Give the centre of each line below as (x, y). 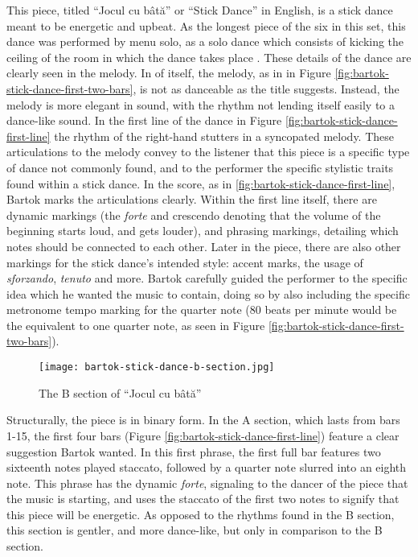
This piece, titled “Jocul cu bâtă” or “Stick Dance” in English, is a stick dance (200, 10)
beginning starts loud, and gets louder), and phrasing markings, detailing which (203, 231)
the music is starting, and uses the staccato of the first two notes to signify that (203, 499)
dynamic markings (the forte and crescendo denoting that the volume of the (194, 215)
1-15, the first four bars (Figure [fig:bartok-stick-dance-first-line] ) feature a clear (203, 435)
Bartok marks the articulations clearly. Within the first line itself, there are (192, 199)
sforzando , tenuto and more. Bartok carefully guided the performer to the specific (207, 278)
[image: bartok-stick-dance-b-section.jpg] (157, 367)
